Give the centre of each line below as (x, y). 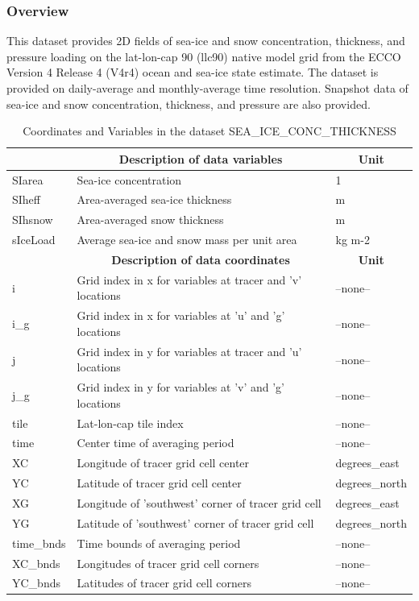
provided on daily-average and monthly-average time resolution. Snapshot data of (207, 88)
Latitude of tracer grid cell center (159, 483)
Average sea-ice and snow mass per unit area (187, 240)
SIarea (28, 179)
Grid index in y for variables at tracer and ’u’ (189, 351)
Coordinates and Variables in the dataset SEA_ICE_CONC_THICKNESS (209, 131)
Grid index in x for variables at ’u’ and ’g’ (181, 315)
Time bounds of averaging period (159, 543)
